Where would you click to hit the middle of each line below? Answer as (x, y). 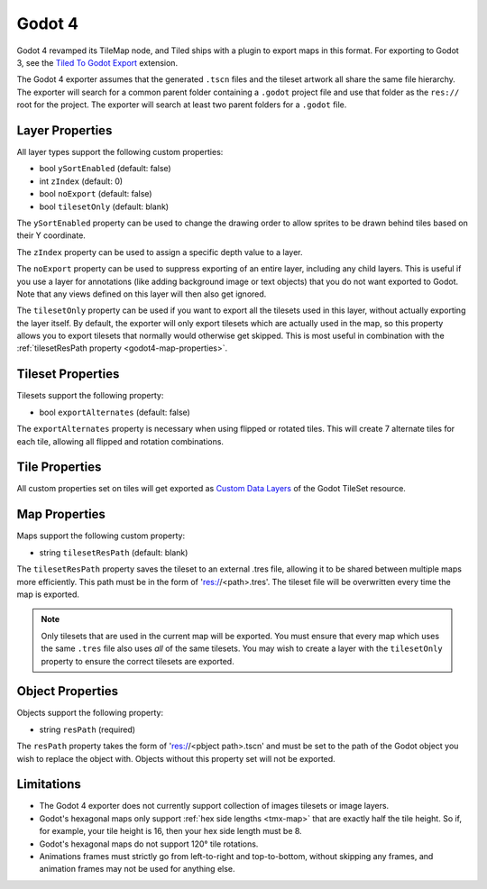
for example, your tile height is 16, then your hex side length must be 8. (170, 831)
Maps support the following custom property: (101, 536)
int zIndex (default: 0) (81, 181)
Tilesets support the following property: (90, 396)
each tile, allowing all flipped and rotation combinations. (120, 441)
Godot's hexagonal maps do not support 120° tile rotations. (149, 844)
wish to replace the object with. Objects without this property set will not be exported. (176, 758)
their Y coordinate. (51, 235)
